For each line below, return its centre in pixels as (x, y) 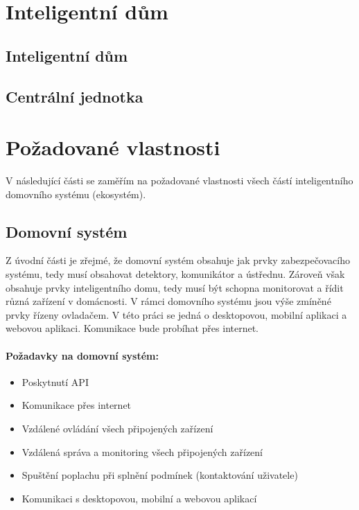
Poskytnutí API (55, 381)
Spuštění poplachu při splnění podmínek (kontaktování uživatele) (160, 475)
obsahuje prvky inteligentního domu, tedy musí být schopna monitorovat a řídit (175, 287)
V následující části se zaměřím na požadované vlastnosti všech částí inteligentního (179, 181)
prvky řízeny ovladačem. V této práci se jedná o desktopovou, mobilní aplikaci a (176, 314)
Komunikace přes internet (77, 405)
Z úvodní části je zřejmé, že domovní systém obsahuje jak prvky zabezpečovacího (178, 260)
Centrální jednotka (75, 96)
